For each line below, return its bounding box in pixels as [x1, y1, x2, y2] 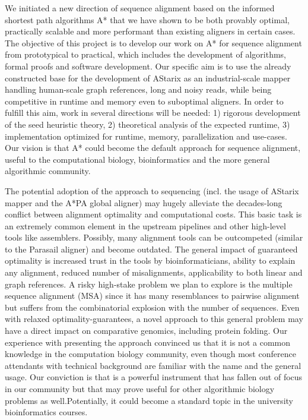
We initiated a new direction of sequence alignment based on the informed [5, 2, 275, 14]
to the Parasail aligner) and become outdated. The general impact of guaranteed [5, 242, 298, 255]
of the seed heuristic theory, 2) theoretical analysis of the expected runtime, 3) [5, 118, 290, 130]
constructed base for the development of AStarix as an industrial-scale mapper [5, 71, 291, 84]
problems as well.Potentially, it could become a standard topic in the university [5, 394, 293, 406]
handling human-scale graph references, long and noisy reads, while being [5, 83, 272, 96]
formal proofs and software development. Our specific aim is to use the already [5, 59, 291, 72]
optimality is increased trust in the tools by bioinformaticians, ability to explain [5, 254, 296, 267]
